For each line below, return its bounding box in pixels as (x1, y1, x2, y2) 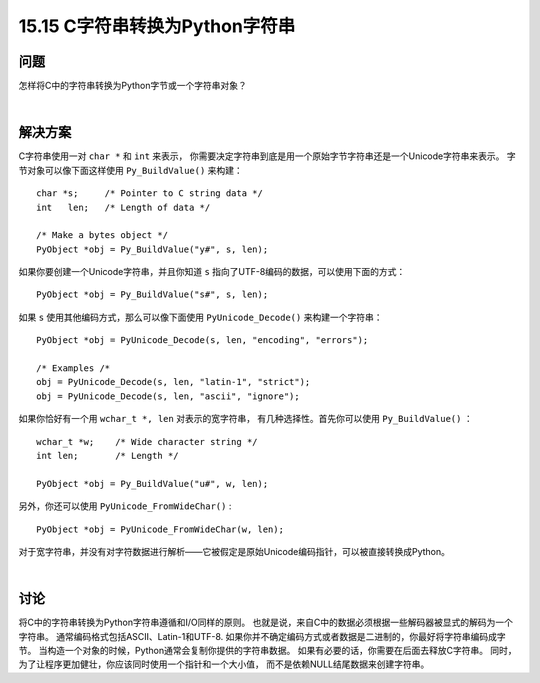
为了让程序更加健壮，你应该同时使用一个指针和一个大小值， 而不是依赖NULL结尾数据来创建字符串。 (18, 658, 430, 670)
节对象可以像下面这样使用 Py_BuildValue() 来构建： (18, 164, 244, 176)
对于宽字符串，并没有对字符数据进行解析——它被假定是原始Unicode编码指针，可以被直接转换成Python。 (18, 545, 450, 557)
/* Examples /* (36, 363, 111, 374)
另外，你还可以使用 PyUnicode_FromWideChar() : (18, 500, 232, 512)
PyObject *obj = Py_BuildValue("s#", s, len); (36, 289, 269, 300)
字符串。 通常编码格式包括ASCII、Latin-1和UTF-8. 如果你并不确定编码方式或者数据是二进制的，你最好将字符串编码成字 (18, 630, 506, 642)
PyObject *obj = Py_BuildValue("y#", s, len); (36, 243, 269, 255)
